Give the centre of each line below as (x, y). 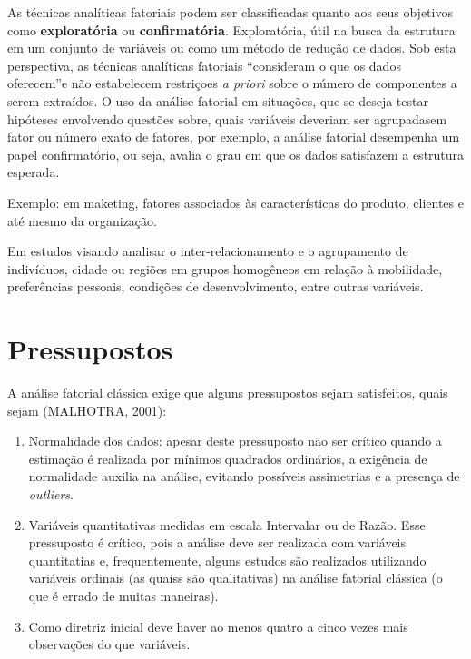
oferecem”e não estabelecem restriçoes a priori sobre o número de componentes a (232, 83)
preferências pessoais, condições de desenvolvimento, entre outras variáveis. (216, 286)
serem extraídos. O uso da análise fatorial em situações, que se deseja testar (218, 100)
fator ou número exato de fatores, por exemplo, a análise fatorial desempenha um (234, 137)
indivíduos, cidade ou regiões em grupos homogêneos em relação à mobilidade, (225, 268)
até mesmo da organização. (82, 220)
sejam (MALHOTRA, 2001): (87, 410)
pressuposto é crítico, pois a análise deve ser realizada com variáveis (217, 542)
